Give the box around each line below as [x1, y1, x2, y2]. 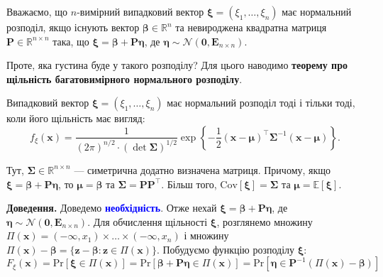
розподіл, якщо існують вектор [6, 20, 140, 34]
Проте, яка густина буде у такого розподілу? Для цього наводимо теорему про [6, 58, 348, 72]
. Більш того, [161, 176, 217, 191]
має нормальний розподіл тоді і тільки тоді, [167, 95, 355, 110]
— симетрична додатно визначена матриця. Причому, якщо [74, 162, 331, 177]
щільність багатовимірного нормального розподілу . [6, 71, 243, 86]
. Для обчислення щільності [87, 214, 208, 229]
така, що [52, 33, 89, 48]
